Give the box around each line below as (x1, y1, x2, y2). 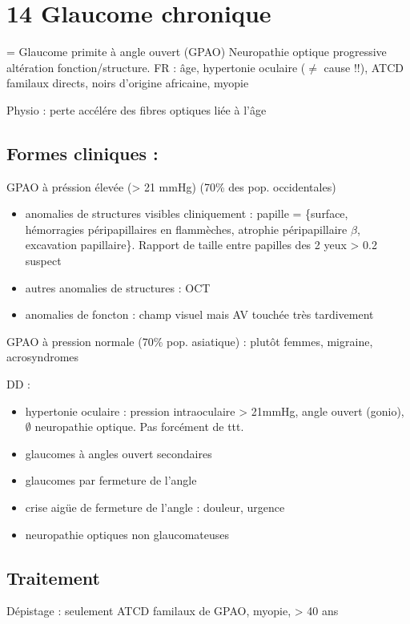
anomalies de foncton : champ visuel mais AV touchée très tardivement (25, 306, 374, 323)
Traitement (6, 565, 100, 590)
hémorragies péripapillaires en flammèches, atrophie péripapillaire (25, 220, 348, 237)
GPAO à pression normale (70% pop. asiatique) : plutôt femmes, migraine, (6, 332, 373, 349)
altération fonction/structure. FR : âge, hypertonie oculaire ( (6, 58, 306, 75)
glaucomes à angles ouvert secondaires (25, 445, 212, 461)
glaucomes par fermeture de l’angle (25, 472, 197, 489)
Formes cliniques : (6, 140, 159, 165)
